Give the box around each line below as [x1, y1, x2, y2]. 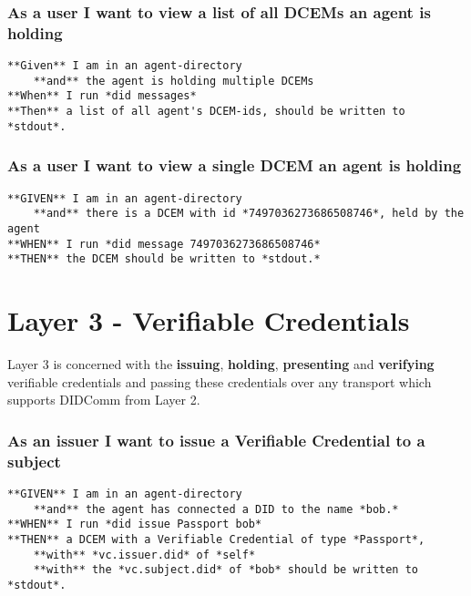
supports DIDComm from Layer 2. [7, 390, 200, 409]
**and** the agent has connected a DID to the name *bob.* [33, 502, 399, 516]
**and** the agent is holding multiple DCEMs [33, 74, 314, 87]
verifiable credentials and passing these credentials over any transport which [7, 372, 432, 391]
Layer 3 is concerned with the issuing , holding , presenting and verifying [7, 355, 435, 374]
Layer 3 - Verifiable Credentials [7, 302, 410, 339]
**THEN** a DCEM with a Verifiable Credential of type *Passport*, [7, 532, 425, 546]
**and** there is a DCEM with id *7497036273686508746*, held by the [33, 207, 465, 221]
